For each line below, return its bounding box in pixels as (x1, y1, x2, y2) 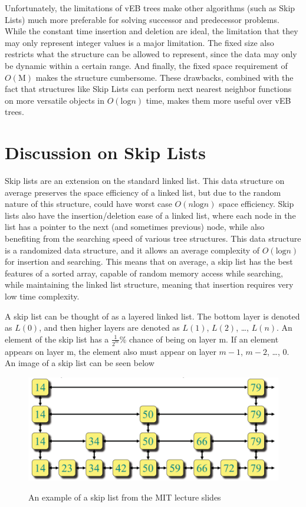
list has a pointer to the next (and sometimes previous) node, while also (5, 220, 265, 233)
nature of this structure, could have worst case (5, 197, 172, 210)
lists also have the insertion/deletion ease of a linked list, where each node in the (5, 209, 296, 221)
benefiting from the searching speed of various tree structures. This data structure (5, 232, 301, 245)
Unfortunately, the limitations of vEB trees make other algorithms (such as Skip (5, 2, 295, 14)
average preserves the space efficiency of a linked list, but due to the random (5, 186, 281, 198)
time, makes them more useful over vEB (146, 94, 291, 106)
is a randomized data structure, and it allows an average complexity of (5, 243, 260, 256)
